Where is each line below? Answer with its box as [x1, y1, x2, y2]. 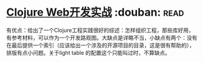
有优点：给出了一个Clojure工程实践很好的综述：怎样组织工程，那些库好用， [6, 26, 194, 34]
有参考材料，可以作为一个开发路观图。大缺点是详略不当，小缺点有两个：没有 [6, 34, 198, 41]
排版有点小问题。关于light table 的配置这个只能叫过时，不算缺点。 [6, 49, 171, 56]
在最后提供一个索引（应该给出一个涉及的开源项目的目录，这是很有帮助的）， [6, 42, 195, 49]
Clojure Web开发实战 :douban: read [6, 5, 185, 19]
